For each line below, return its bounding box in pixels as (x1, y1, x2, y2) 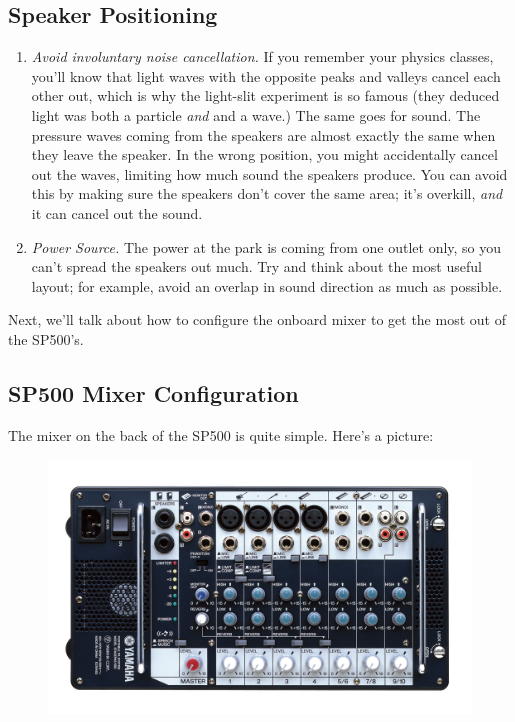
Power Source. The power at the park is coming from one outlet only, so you (31, 236, 502, 257)
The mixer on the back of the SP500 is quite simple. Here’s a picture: (8, 424, 434, 445)
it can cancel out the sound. (31, 202, 203, 223)
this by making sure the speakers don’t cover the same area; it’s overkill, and (31, 183, 503, 204)
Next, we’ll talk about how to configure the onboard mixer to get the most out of (8, 309, 506, 330)
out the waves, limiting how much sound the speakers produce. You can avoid (31, 163, 508, 184)
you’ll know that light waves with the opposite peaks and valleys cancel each (31, 65, 501, 86)
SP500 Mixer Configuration (8, 377, 299, 408)
